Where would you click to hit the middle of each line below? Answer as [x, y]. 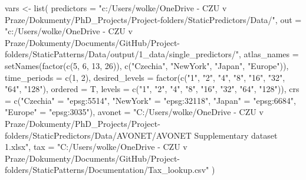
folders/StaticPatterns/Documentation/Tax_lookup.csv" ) [110, 170]
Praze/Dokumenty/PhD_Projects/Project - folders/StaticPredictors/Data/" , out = [153, 19]
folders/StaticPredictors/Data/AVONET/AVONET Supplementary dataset [141, 135]
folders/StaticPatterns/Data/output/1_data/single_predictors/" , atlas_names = [152, 54]
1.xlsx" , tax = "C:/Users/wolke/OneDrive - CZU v [96, 147]
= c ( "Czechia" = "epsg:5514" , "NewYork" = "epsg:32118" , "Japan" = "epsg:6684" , [150, 100]
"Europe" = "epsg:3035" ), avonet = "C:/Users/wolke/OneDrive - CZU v [134, 112]
